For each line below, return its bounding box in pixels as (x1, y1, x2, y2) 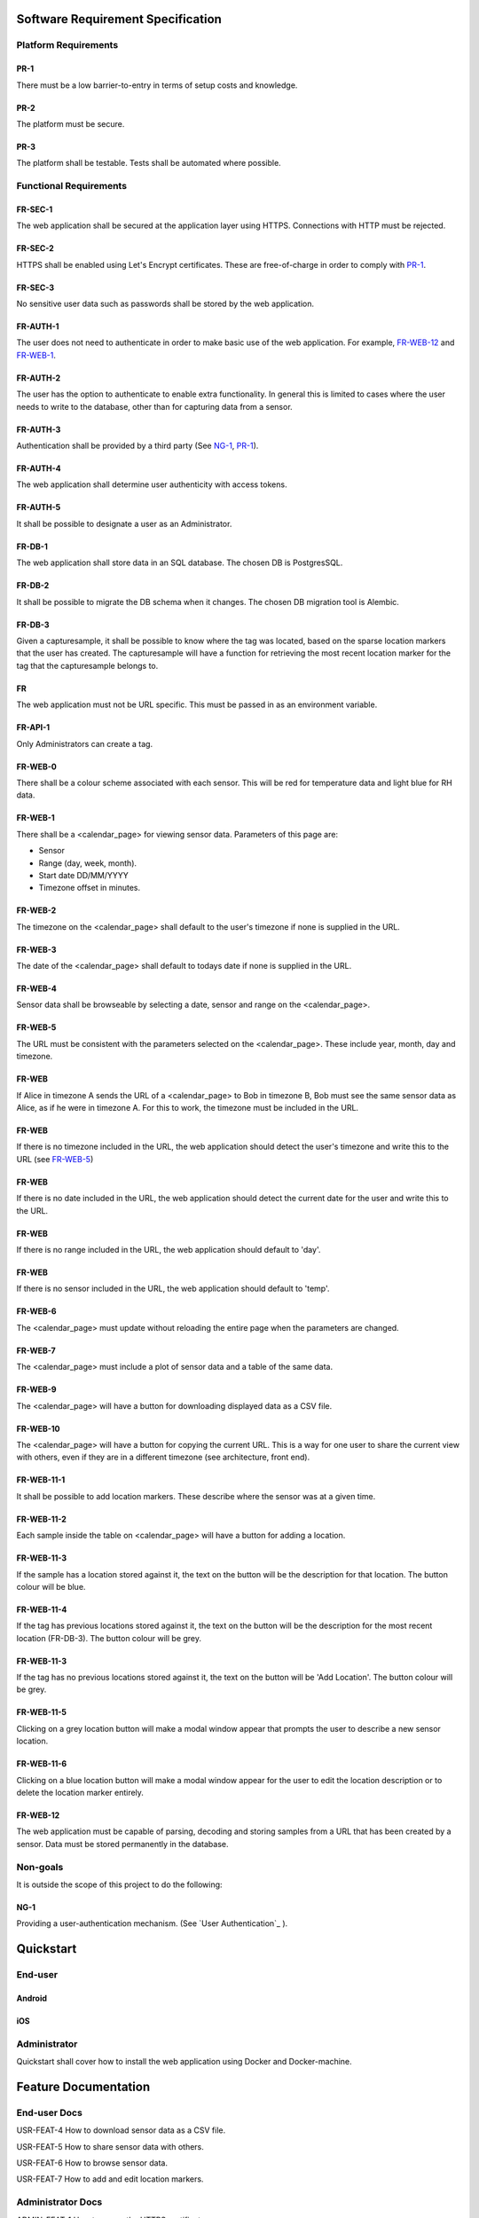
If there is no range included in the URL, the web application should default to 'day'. (16, 1244, 321, 1255)
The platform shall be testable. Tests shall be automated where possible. (16, 158, 281, 169)
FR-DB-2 (16, 580, 50, 591)
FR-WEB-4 (16, 983, 57, 994)
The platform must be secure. (16, 118, 125, 129)
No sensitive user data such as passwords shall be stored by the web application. (16, 298, 315, 310)
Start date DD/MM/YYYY (38, 869, 129, 880)
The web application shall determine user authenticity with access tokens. (16, 479, 287, 490)
